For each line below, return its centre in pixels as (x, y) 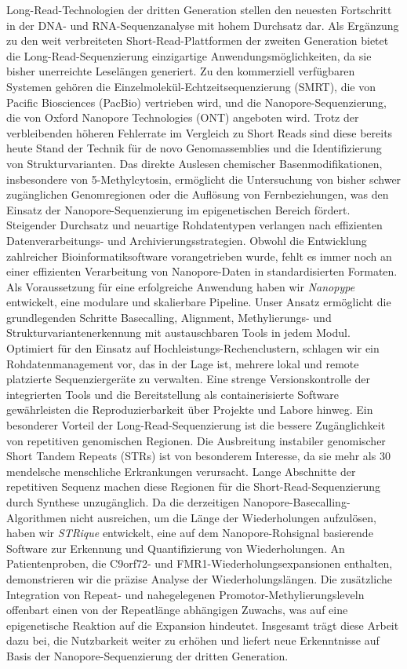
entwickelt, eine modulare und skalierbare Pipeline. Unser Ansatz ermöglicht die (199, 302)
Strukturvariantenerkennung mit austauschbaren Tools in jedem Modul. (178, 333)
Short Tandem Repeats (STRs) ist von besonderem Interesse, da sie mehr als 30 (198, 456)
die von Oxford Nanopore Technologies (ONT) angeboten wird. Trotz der (183, 117)
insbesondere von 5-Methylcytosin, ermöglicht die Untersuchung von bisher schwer (204, 179)
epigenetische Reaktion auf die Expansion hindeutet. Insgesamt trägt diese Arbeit (203, 625)
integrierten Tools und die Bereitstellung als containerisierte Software (173, 394)
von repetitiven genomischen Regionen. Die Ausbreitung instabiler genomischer (196, 440)
